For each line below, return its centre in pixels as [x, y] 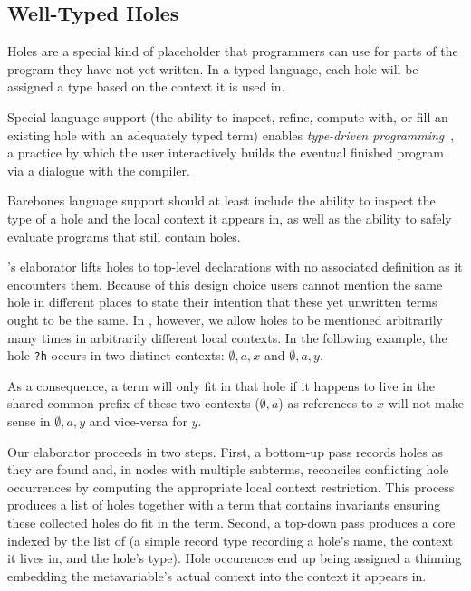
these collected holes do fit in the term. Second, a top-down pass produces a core [231, 522]
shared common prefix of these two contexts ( [134, 403]
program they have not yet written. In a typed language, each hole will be [213, 68]
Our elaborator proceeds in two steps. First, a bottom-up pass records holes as [226, 451]
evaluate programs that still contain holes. [124, 236]
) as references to [326, 403]
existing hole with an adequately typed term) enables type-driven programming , [231, 134]
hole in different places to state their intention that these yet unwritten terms [222, 302]
